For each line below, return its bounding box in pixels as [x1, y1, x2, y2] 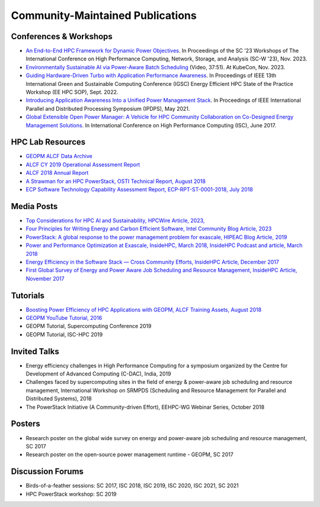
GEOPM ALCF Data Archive [25, 153, 93, 160]
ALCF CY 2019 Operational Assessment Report [25, 161, 140, 168]
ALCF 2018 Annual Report [25, 169, 89, 177]
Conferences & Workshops [11, 31, 113, 41]
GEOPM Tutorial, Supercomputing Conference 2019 [25, 323, 152, 330]
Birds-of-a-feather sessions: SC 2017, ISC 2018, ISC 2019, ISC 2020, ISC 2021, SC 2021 [25, 482, 239, 489]
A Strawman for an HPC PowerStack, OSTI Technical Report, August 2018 [25, 178, 206, 185]
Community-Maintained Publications [11, 9, 197, 22]
